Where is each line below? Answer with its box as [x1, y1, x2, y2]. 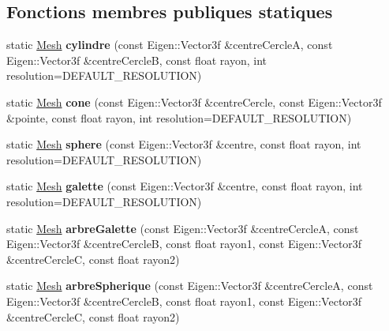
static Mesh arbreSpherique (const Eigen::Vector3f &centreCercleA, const [6, 277, 373, 294]
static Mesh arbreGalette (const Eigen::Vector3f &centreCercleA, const [6, 220, 359, 236]
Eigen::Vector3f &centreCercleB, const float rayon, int [6, 51, 267, 68]
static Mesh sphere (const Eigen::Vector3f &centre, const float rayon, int [6, 136, 361, 152]
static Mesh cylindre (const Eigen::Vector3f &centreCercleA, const [6, 36, 333, 53]
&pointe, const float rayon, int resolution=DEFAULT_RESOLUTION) [6, 109, 352, 126]
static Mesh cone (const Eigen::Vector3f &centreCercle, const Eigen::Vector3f [6, 93, 382, 110]
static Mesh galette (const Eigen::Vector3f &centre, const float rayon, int [6, 178, 363, 194]
